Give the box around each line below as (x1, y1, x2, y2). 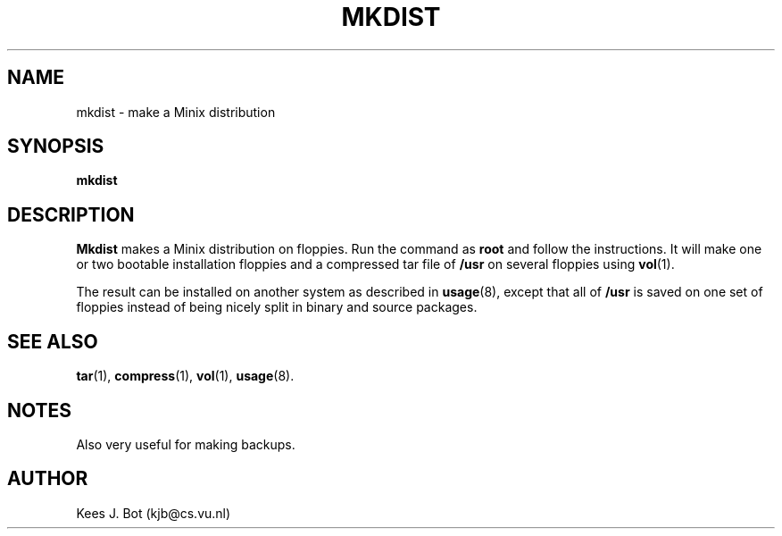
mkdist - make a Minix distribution (76, 104, 276, 120)
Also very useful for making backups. (76, 436, 295, 452)
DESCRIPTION (7, 203, 135, 226)
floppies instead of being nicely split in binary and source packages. (76, 299, 478, 315)
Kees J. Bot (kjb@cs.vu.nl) (76, 505, 231, 521)
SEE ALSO (7, 330, 98, 353)
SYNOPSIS (7, 135, 104, 158)
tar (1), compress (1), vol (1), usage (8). (76, 368, 295, 384)
